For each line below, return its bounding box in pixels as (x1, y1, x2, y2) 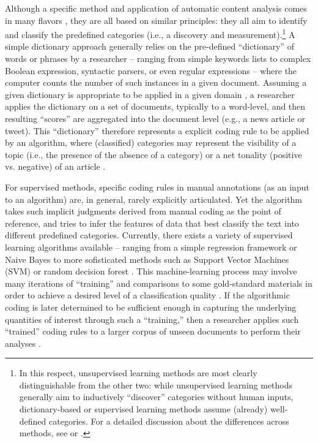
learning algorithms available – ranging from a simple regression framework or (5, 240, 297, 253)
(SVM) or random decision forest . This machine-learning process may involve (5, 265, 297, 278)
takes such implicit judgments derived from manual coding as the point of (5, 205, 281, 218)
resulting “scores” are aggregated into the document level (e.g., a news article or (5, 112, 305, 124)
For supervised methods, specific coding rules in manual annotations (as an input (5, 180, 309, 193)
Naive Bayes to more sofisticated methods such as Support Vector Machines (5, 252, 289, 265)
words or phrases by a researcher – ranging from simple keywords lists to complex (5, 52, 311, 65)
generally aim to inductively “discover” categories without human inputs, (19, 390, 294, 403)
